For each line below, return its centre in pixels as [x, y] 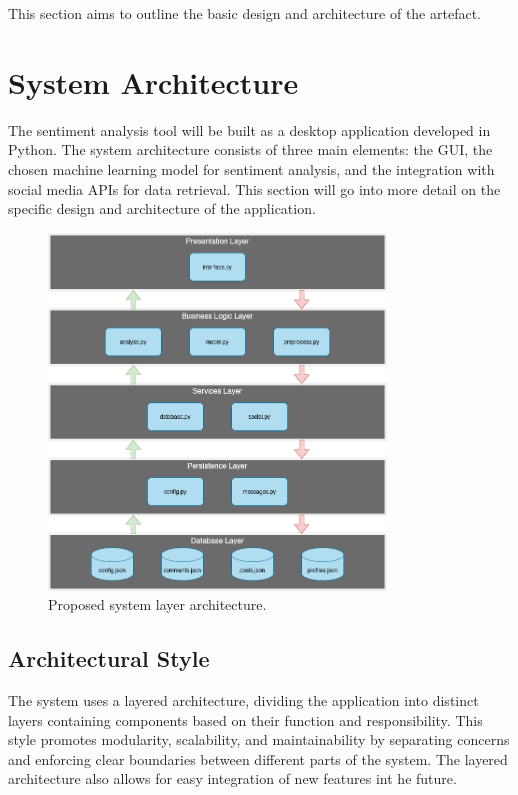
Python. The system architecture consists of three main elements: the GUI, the [250, 149]
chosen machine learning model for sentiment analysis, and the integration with [251, 168]
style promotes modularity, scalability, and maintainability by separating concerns [259, 739]
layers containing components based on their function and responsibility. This [245, 719]
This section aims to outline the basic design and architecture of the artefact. [244, 13]
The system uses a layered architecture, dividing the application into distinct [243, 699]
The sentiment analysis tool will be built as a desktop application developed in [249, 129]
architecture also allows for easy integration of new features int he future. [232, 778]
